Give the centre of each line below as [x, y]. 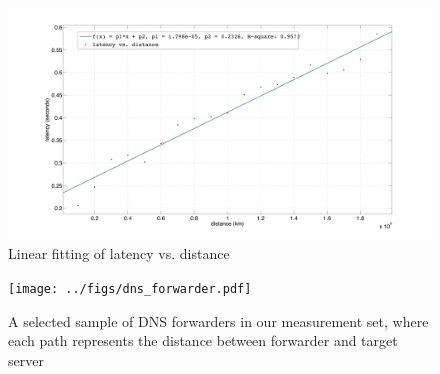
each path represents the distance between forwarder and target [203, 340]
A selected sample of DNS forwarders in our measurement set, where [218, 320]
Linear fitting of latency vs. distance [119, 253]
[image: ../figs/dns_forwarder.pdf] [130, 289]
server [26, 359]
